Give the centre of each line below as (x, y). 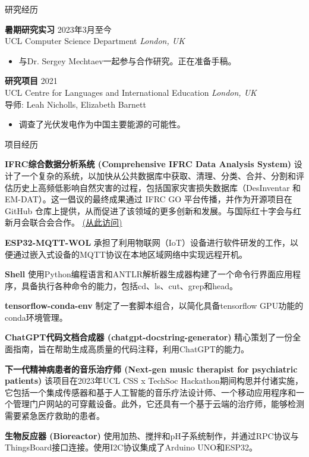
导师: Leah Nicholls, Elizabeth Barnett (75, 104)
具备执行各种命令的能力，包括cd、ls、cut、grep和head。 (130, 285)
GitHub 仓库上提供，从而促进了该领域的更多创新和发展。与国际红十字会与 (149, 210)
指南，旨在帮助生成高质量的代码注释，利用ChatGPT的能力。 (131, 349)
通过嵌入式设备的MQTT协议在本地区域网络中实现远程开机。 (130, 254)
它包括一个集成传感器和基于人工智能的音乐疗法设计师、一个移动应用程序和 (150, 392)
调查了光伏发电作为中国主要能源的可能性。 (102, 124)
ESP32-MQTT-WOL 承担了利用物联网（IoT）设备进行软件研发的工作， (147, 242)
